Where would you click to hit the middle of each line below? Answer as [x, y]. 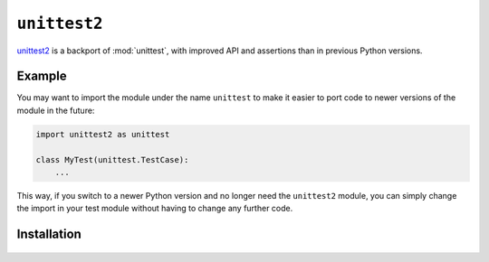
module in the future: [56, 110]
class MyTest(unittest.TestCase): [112, 159]
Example [42, 76]
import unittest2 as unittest [103, 134]
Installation [49, 234]
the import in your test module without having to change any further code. [155, 209]
